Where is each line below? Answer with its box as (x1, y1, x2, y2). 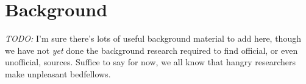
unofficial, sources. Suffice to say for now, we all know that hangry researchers (5, 56, 296, 68)
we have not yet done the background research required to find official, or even (5, 44, 298, 56)
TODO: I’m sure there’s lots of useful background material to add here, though (5, 32, 301, 45)
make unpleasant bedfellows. (5, 67, 111, 80)
